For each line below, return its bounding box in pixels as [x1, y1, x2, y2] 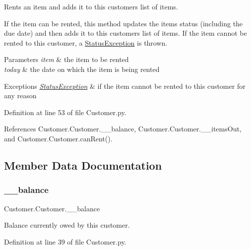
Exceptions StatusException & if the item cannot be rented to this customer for [4, 80, 246, 91]
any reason [4, 90, 37, 101]
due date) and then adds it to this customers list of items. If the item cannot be [4, 28, 247, 38]
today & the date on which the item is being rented [4, 63, 160, 74]
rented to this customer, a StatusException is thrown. [4, 37, 168, 48]
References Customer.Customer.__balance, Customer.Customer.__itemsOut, [4, 124, 242, 134]
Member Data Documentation [4, 157, 162, 173]
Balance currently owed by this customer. [4, 220, 130, 230]
